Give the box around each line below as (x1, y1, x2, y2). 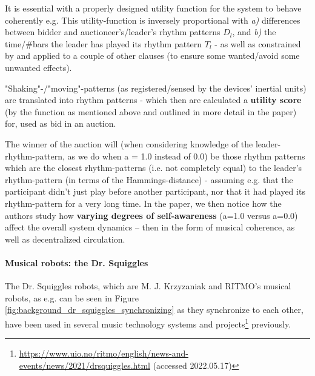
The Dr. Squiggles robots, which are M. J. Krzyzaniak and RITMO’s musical (5, 280, 291, 292)
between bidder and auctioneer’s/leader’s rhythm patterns (5, 25, 220, 38)
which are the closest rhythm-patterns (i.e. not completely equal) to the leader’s (5, 161, 302, 174)
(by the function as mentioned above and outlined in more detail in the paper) (5, 105, 297, 118)
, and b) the (232, 25, 276, 38)
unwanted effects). (5, 61, 72, 73)
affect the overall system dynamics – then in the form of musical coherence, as (5, 221, 295, 233)
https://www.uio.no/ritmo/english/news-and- (19, 347, 188, 360)
